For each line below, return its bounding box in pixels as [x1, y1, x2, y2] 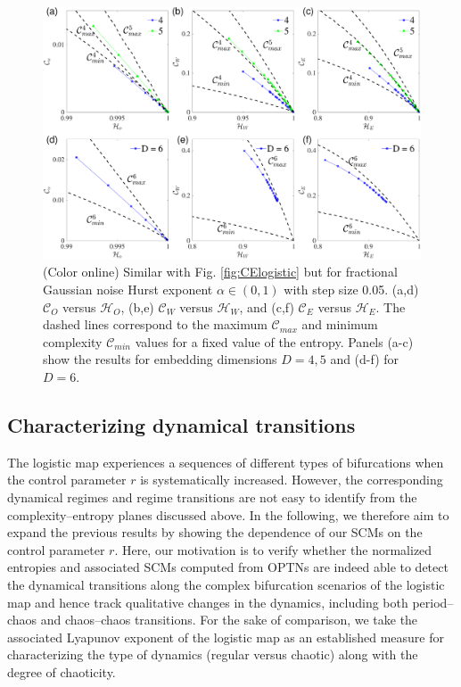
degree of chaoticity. [7, 662, 116, 681]
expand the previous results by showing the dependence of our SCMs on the [7, 523, 423, 542]
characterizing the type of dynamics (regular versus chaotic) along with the [7, 645, 418, 664]
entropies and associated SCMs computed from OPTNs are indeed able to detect [7, 558, 449, 576]
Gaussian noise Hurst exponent [43, 279, 213, 298]
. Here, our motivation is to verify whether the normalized [114, 540, 432, 559]
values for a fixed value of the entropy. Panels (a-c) [135, 332, 414, 351]
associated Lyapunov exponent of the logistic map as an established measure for [7, 627, 445, 646]
